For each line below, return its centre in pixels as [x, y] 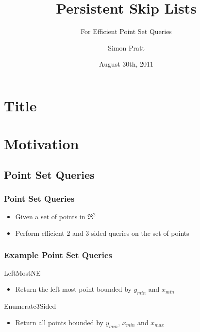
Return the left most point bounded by [73, 289]
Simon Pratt [126, 47]
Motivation [42, 144]
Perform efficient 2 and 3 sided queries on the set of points [102, 233]
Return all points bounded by [59, 322]
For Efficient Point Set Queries [126, 31]
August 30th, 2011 [126, 64]
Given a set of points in [50, 217]
